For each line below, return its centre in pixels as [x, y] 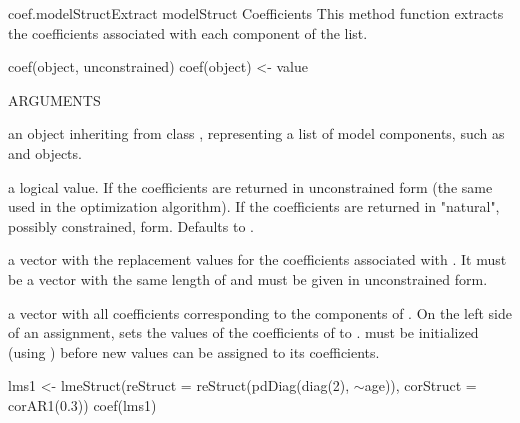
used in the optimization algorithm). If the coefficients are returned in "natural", [254, 206]
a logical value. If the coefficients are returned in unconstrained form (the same [250, 186]
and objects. [45, 152]
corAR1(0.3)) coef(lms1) [82, 404]
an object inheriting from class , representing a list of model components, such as [256, 133]
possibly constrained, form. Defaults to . [131, 225]
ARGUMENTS [54, 99]
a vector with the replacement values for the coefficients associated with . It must [257, 259]
